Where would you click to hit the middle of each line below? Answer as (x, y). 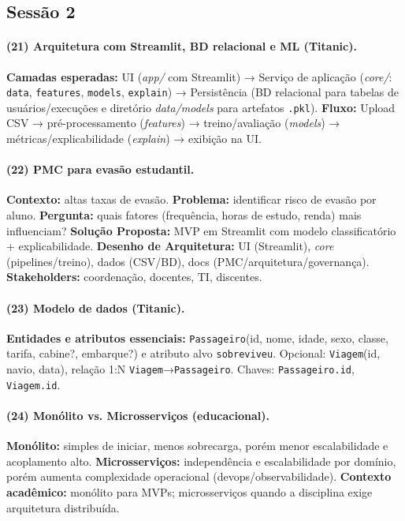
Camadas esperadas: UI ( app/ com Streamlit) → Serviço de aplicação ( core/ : (199, 76)
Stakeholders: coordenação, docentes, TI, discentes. (134, 277)
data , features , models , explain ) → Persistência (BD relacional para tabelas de (203, 92)
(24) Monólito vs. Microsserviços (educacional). (138, 416)
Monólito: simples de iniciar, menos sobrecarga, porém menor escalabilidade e (197, 446)
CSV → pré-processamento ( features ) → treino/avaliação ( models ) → (173, 123)
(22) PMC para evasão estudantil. (100, 169)
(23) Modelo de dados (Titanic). (96, 307)
